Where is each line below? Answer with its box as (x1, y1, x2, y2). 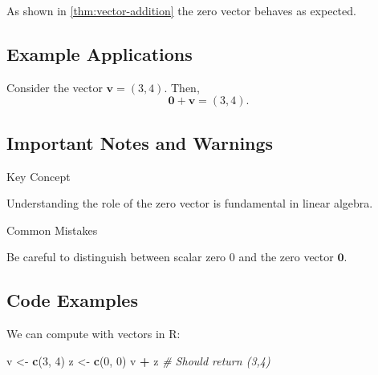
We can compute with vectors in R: (6, 325, 181, 342)
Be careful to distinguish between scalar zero (6, 248, 226, 265)
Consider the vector (6, 79, 103, 95)
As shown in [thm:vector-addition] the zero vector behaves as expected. (6, 2, 356, 18)
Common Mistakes (6, 221, 98, 238)
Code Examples (6, 288, 138, 312)
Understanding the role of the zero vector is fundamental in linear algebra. (6, 195, 373, 212)
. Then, (164, 79, 200, 95)
